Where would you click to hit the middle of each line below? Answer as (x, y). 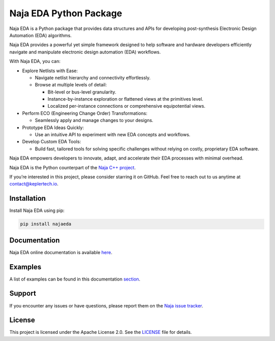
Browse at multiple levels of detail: (71, 85)
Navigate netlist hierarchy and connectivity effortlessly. (93, 77)
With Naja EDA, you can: (35, 61)
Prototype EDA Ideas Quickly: (53, 128)
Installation (28, 198)
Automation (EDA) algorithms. (40, 35)
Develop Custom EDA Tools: (52, 142)
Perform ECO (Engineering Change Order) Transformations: (85, 113)
